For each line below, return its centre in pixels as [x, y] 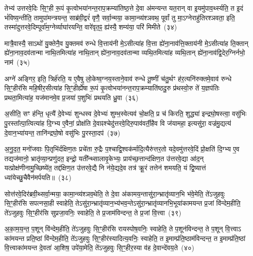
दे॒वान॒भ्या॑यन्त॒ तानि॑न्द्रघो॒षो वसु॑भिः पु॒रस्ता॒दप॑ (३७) [62, 132]
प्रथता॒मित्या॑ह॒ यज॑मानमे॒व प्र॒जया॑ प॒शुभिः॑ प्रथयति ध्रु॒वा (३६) [72, 97]
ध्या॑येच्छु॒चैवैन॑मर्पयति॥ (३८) [38, 177]
